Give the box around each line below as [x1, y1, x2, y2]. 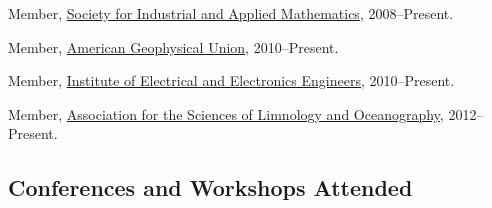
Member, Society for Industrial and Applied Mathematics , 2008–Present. [8, 3, 454, 23]
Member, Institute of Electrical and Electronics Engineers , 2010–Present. [8, 70, 455, 91]
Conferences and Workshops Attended [8, 172, 413, 203]
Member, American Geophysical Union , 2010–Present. [8, 36, 339, 57]
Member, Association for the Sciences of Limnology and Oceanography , [8, 103, 444, 124]
